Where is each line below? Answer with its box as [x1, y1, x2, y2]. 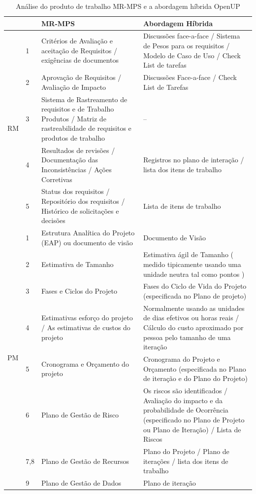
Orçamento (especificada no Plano [143, 363, 246, 374]
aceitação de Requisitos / [41, 45, 117, 55]
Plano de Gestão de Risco [41, 410, 119, 420]
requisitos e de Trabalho [41, 104, 114, 114]
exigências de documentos [41, 55, 119, 65]
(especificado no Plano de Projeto [143, 414, 245, 424]
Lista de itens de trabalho [143, 200, 221, 211]
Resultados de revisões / [41, 145, 115, 155]
